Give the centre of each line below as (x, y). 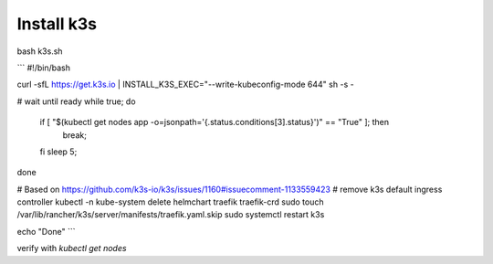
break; (74, 135)
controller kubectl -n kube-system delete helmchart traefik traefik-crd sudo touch (170, 202)
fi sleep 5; (58, 152)
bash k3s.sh (40, 51)
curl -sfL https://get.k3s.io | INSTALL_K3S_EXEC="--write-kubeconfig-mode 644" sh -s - (186, 84)
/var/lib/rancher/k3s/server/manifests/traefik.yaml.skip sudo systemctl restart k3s (171, 215)
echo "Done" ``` (47, 231)
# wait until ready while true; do (76, 101)
